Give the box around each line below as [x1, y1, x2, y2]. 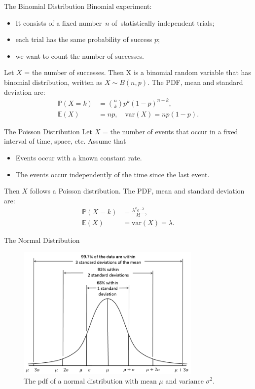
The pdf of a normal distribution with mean [24, 375, 157, 386]
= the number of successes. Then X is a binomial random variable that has [24, 67, 251, 78]
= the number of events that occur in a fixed [102, 126, 238, 136]
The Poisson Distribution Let [4, 126, 92, 136]
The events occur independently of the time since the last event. [15, 169, 210, 179]
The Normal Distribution [4, 235, 80, 245]
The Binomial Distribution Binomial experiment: [4, 1, 152, 11]
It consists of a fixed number [15, 17, 102, 28]
